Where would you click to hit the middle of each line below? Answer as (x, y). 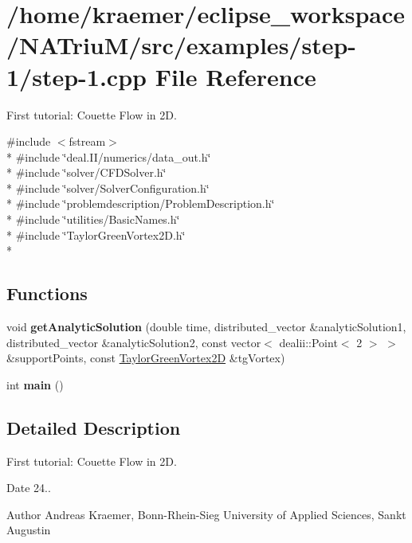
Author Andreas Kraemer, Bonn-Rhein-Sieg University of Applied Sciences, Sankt (206, 514)
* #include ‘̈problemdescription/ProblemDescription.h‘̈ (141, 203)
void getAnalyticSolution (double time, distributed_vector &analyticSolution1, (206, 327)
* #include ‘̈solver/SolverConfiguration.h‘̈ (108, 188)
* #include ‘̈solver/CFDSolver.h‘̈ (86, 172)
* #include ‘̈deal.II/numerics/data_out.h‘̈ (109, 156)
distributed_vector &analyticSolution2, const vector (134, 342)
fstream (87, 141)
